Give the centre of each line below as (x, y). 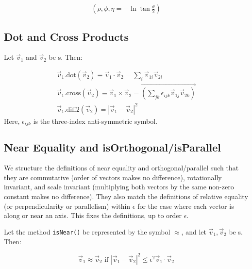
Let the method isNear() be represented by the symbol (87, 231)
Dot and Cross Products (66, 37)
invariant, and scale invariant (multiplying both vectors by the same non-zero (119, 187)
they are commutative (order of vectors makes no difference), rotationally (113, 177)
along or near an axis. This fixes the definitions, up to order (93, 215)
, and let (194, 231)
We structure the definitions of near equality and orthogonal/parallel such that (121, 168)
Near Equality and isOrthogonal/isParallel (112, 147)
